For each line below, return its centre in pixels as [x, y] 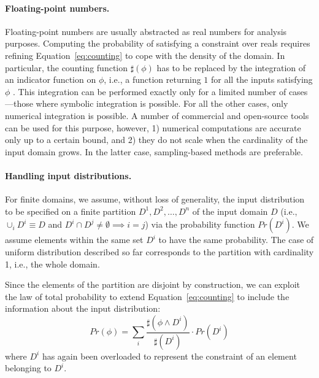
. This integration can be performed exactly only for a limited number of [150, 91]
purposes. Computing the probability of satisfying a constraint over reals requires [158, 43]
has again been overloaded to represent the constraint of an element [169, 356]
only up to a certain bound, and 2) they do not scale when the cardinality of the [156, 140]
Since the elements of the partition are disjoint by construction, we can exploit [153, 284]
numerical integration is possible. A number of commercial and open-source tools [157, 115]
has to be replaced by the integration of [231, 67]
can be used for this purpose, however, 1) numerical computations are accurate [153, 127]
